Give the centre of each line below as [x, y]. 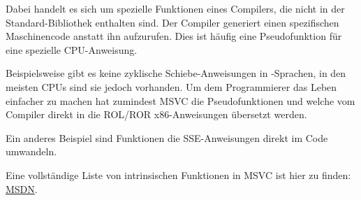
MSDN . [22, 188]
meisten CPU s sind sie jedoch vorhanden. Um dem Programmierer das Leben [171, 86]
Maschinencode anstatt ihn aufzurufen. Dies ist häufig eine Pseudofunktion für [174, 36]
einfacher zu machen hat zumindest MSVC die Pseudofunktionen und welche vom [180, 100]
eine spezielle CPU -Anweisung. [72, 49]
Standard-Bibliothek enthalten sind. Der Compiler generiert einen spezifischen [172, 22]
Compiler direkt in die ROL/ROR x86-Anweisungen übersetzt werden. [156, 114]
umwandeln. [31, 151]
